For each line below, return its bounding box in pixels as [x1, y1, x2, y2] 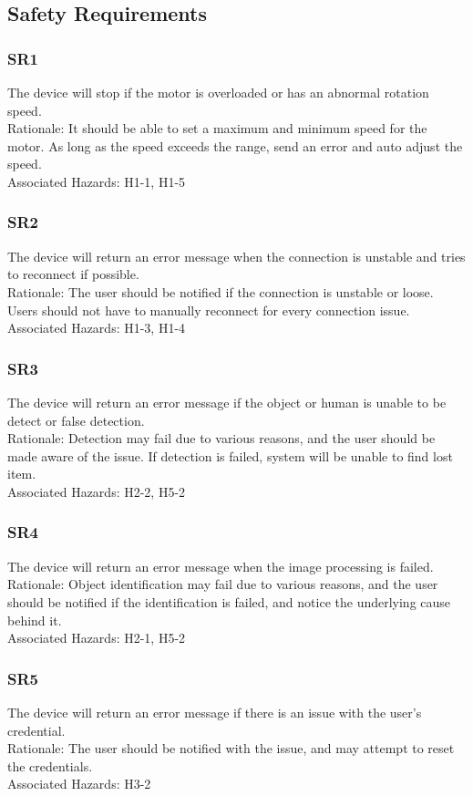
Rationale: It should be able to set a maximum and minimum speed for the [7, 119, 427, 138]
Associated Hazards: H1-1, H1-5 [7, 171, 186, 191]
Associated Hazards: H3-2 [7, 774, 151, 793]
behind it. [7, 610, 62, 629]
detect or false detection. [7, 410, 145, 429]
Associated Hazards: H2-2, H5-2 [7, 481, 186, 501]
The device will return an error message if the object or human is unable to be [7, 392, 447, 411]
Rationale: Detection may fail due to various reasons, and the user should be [7, 429, 436, 448]
